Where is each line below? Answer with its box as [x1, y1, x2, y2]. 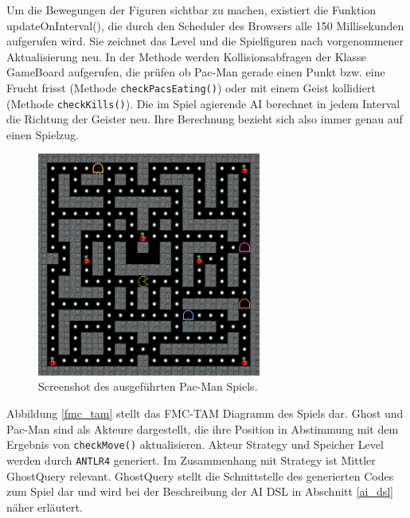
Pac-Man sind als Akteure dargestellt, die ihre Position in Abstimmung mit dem [6, 420, 399, 437]
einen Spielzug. [6, 126, 80, 142]
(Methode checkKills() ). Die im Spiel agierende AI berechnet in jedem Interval [6, 95, 400, 111]
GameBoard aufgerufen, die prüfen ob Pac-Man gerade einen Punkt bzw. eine [6, 64, 385, 80]
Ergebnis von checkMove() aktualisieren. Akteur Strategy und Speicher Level [6, 436, 384, 453]
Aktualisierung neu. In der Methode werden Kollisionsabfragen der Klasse [6, 48, 366, 64]
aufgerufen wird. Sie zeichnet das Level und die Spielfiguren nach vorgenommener [6, 33, 404, 49]
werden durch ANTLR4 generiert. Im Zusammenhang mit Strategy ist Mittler [6, 451, 376, 468]
